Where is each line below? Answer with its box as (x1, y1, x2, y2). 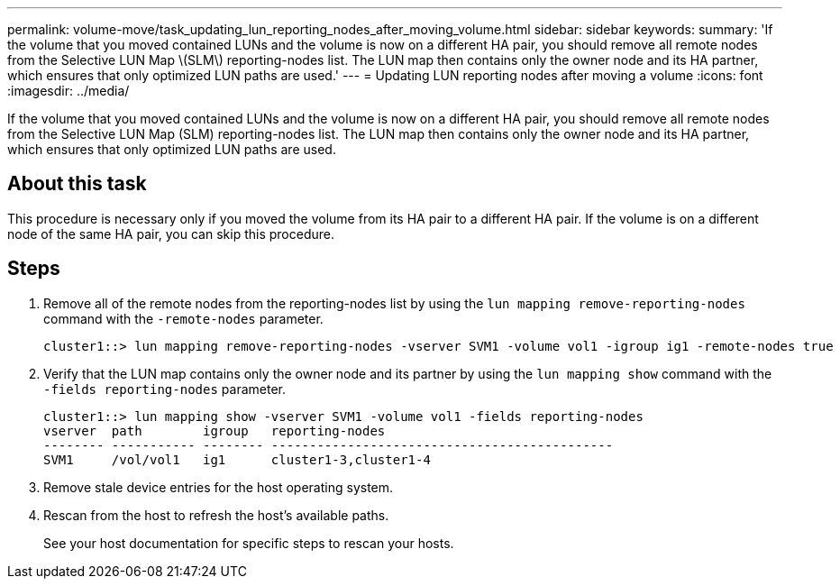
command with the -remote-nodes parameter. (43, 310, 324, 326)
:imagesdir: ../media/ (7, 83, 130, 98)
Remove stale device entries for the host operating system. (43, 479, 394, 495)
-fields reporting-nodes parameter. (43, 380, 286, 397)
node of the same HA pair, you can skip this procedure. (7, 225, 334, 242)
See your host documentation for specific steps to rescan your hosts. (43, 535, 454, 551)
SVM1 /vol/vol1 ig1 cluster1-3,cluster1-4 (43, 452, 431, 467)
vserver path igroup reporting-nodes (43, 423, 386, 438)
